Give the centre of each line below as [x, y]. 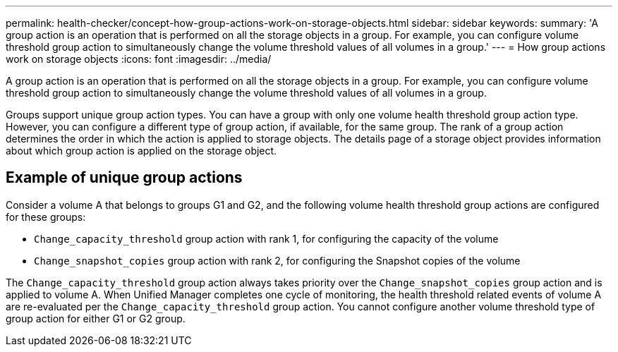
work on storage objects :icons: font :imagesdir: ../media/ [139, 59]
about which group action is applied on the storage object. [141, 151]
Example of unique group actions [124, 178]
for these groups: [46, 217]
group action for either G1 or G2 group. [96, 318]
